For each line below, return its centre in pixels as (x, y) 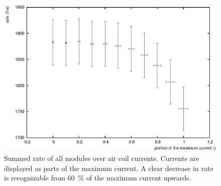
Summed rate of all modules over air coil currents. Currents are (102, 158)
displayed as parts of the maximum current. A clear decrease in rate (109, 168)
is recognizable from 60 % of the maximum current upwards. (98, 178)
